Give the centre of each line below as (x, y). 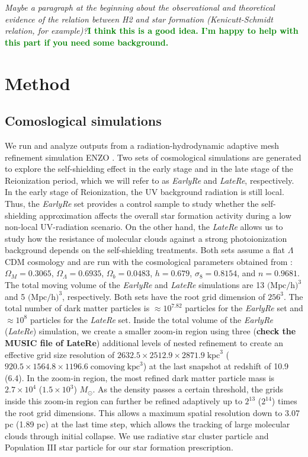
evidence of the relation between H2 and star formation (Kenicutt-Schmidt (139, 19)
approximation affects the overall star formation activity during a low (165, 215)
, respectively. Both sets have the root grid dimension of (164, 296)
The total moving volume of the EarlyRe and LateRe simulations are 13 (135, 285)
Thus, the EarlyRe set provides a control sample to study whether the (132, 203)
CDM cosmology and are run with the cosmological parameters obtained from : (149, 261)
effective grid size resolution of (60, 354)
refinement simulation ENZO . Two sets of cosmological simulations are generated (153, 157)
